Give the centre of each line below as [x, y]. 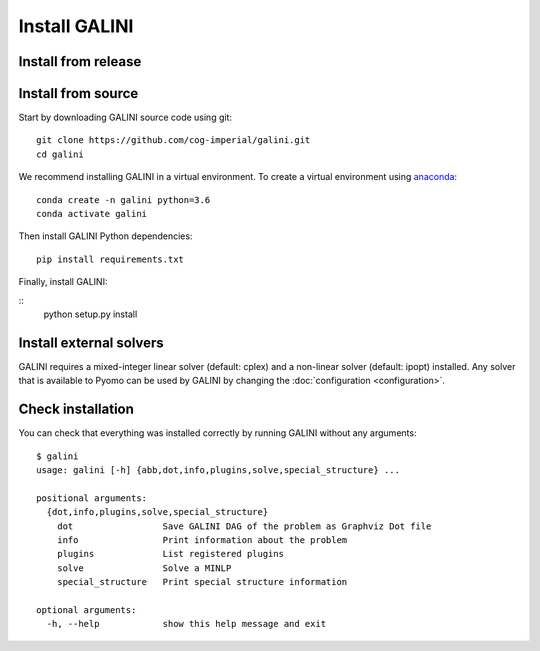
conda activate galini [92, 214]
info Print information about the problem [202, 539]
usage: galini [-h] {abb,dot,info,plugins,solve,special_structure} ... [218, 469]
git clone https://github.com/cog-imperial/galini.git [173, 140]
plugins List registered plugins [170, 554]
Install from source [78, 93]
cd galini [60, 154]
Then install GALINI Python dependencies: [105, 236]
